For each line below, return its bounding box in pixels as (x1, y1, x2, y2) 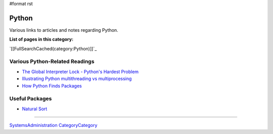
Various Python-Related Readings (9, 58, 95, 65)
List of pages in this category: (9, 36, 73, 42)
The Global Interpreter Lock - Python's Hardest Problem (22, 69, 139, 75)
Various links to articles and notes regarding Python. (9, 27, 118, 33)
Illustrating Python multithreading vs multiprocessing (22, 76, 132, 82)
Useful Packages (9, 95, 52, 102)
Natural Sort (22, 106, 48, 112)
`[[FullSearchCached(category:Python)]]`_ (9, 45, 97, 51)
